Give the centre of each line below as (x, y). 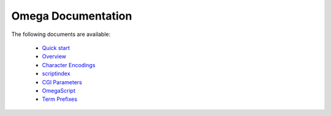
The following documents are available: (61, 34)
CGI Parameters (62, 82)
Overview (54, 56)
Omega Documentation (72, 16)
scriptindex (56, 74)
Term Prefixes (60, 99)
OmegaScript (59, 90)
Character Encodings (69, 65)
